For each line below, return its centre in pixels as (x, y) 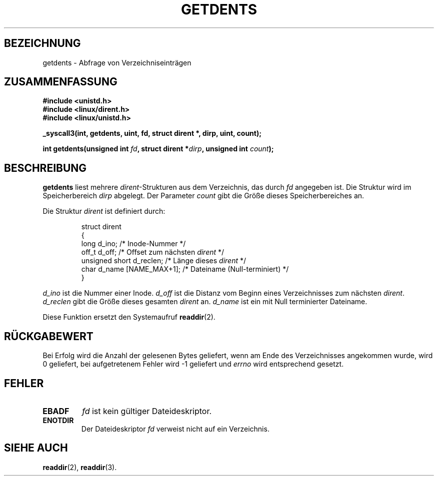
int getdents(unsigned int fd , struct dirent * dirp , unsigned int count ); (158, 149)
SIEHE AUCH (36, 448)
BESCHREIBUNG (45, 168)
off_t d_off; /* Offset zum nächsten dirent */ (153, 252)
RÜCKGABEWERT (49, 336)
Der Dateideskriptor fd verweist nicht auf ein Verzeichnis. (175, 429)
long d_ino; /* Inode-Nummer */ (133, 244)
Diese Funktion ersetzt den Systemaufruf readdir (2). (129, 317)
